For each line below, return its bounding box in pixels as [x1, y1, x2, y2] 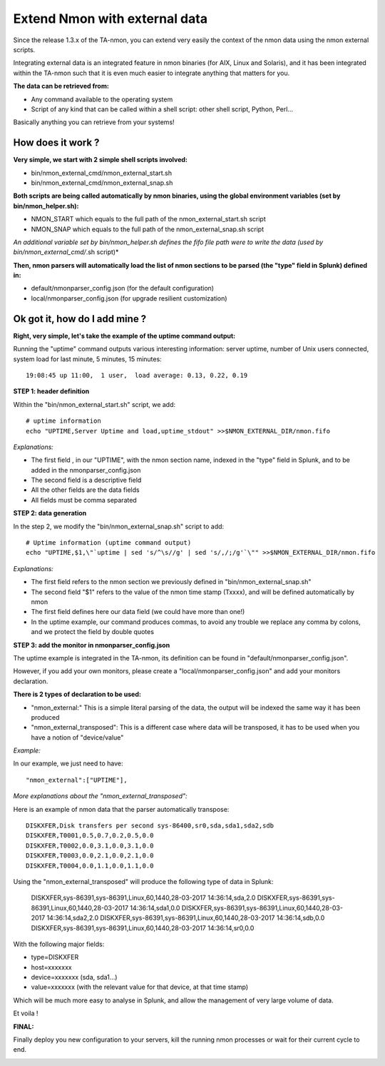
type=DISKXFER [31, 953, 79, 962]
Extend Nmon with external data [13, 11, 208, 26]
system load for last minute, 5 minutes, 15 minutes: [13, 354, 162, 363]
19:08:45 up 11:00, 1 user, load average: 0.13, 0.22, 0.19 [26, 371, 248, 379]
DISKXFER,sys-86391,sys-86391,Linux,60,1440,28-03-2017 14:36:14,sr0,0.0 [31, 923, 255, 932]
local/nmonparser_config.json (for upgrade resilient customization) [31, 293, 227, 303]
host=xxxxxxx [31, 962, 72, 971]
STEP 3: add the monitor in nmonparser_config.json [13, 640, 170, 649]
